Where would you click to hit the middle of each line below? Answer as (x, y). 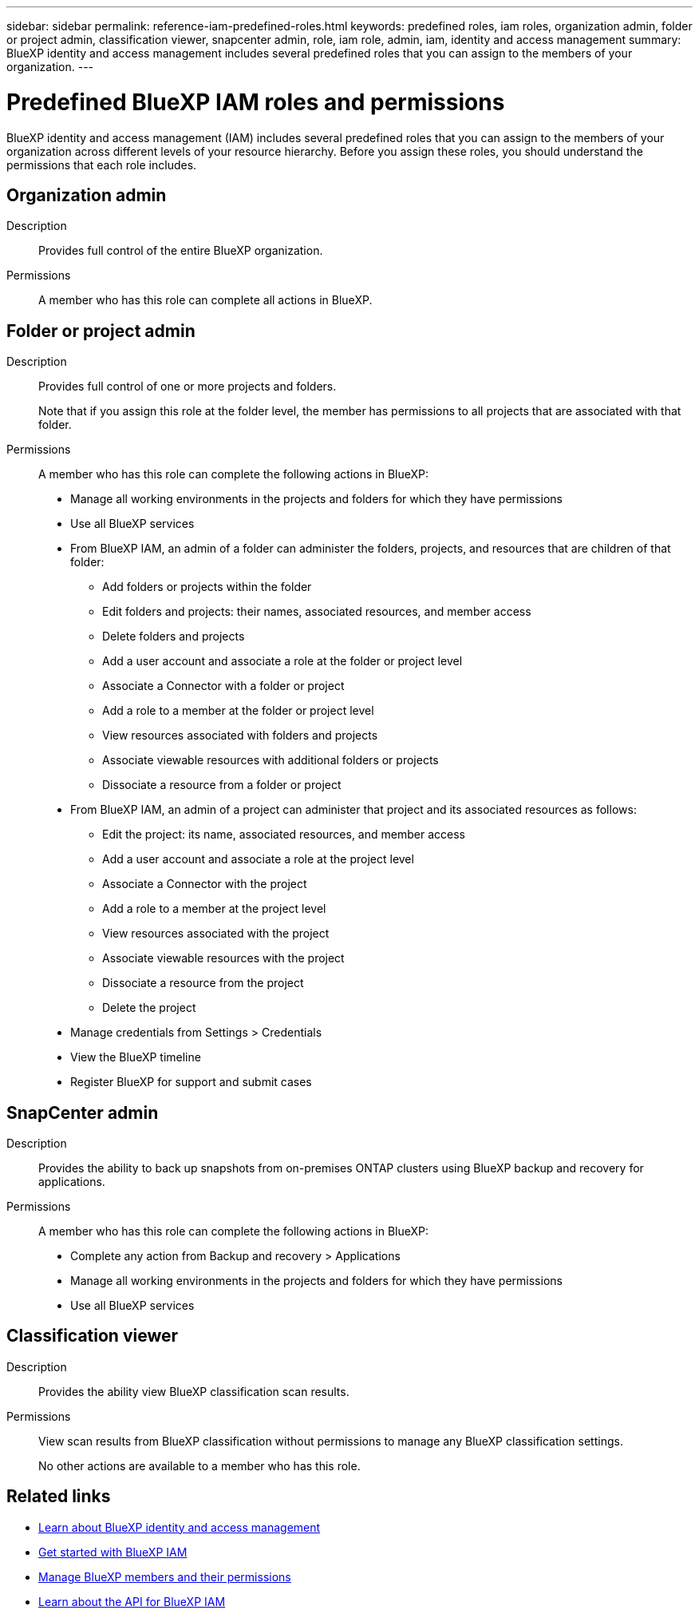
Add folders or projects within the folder (207, 587)
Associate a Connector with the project (205, 884)
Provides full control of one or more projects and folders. (188, 387)
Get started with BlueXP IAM (113, 1552)
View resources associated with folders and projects (240, 736)
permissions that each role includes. (102, 165)
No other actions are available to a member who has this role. (199, 1465)
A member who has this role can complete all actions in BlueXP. (205, 300)
